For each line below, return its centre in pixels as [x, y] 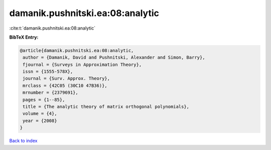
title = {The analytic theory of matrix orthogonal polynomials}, [106, 107]
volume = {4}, [40, 114]
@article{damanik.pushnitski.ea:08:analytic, [77, 50]
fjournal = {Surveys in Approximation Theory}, [82, 64]
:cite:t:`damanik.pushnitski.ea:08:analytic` [52, 28]
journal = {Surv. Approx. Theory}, [66, 79]
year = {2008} [40, 121]
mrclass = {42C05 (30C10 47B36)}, [65, 86]
